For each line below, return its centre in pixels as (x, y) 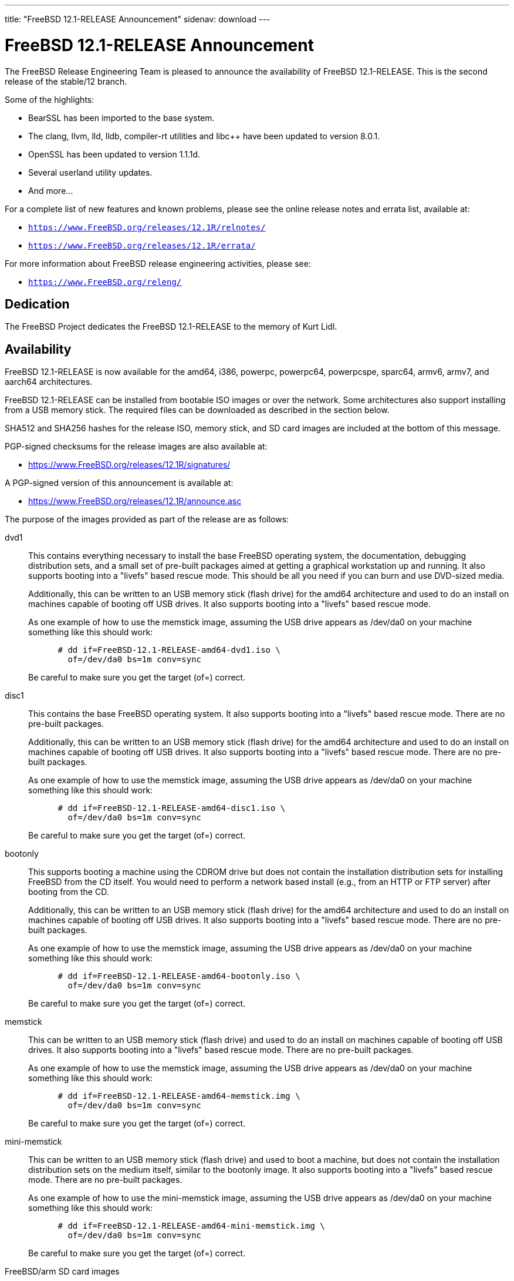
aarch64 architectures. (49, 382)
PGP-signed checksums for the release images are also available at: (136, 447)
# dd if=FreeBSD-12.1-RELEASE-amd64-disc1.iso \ (172, 808)
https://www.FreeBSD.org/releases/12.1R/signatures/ (129, 465)
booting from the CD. (69, 892)
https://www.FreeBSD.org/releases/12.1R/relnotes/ (147, 227)
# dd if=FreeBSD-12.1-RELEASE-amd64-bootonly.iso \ (179, 976)
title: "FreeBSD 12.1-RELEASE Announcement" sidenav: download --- (138, 19)
